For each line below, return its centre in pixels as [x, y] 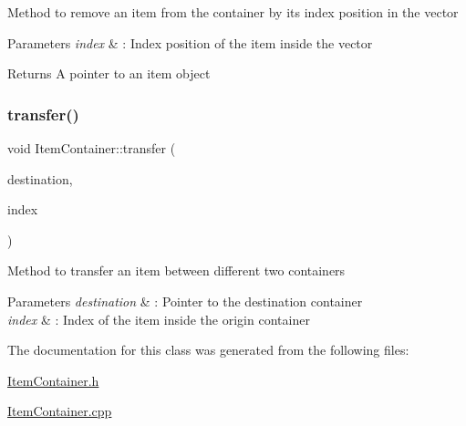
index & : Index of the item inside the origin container [159, 319]
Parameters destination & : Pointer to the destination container [185, 301]
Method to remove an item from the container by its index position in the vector [233, 12]
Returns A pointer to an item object [109, 73]
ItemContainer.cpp [60, 411]
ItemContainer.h [53, 380]
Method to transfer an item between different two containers [176, 270]
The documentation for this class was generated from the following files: [208, 350]
